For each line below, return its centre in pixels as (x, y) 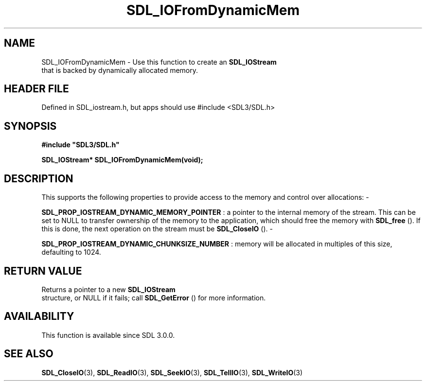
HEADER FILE (36, 89)
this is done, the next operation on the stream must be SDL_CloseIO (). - (157, 229)
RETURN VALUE (43, 271)
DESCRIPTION (39, 178)
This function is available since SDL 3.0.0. (108, 335)
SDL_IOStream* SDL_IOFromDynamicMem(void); (122, 160)
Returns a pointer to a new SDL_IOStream (108, 289)
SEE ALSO (29, 354)
